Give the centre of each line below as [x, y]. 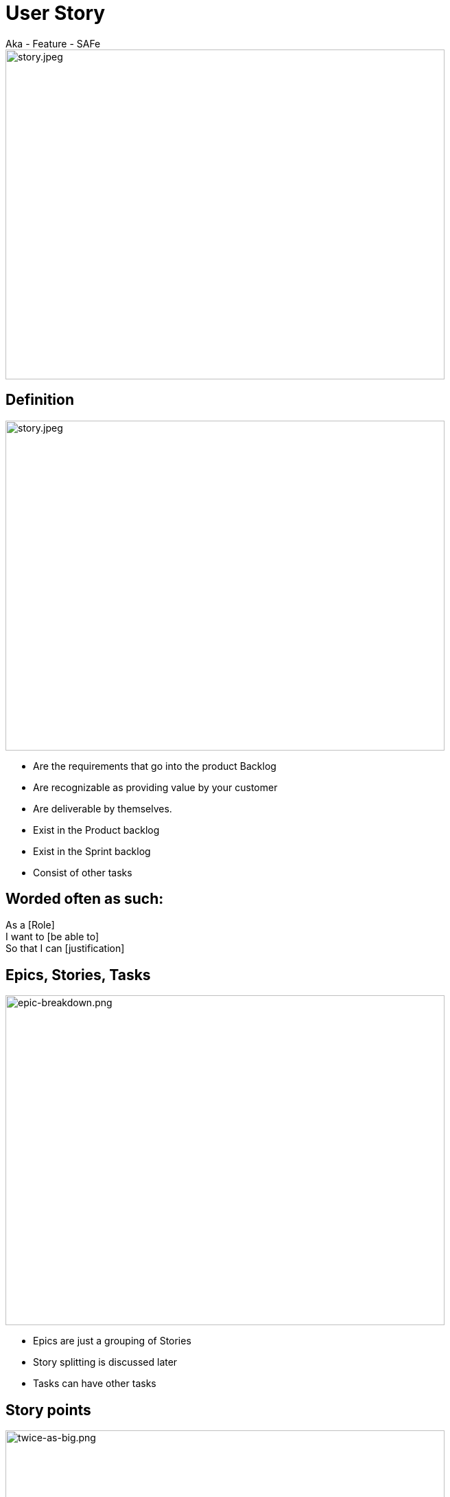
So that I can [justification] [65, 949]
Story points [48, 1410]
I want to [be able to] [52, 937]
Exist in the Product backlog [96, 830]
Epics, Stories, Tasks [78, 975]
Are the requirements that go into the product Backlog [155, 766]
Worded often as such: [85, 899]
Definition [40, 400]
